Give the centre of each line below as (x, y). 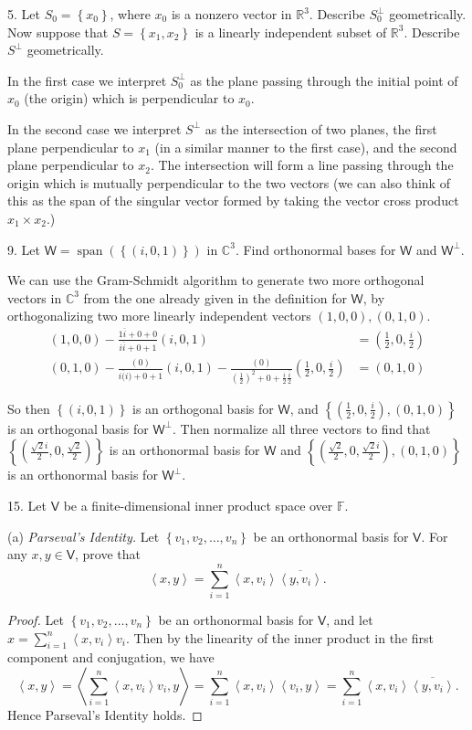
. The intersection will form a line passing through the (302, 165)
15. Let (27, 506)
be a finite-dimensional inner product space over (198, 506)
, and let (350, 619)
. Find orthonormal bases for (315, 249)
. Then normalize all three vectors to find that (302, 428)
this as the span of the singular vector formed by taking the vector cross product (233, 201)
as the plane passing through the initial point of (324, 80)
